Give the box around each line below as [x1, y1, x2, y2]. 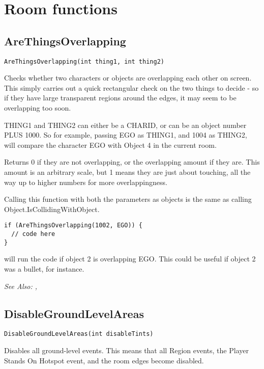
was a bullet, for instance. [4, 263, 84, 274]
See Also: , [4, 280, 37, 291]
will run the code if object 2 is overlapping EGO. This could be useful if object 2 [4, 253, 256, 264]
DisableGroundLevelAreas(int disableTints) [4, 330, 154, 338]
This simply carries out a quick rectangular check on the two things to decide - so [4, 82, 259, 93]
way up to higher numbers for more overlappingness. [4, 176, 167, 187]
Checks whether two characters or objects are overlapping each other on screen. [4, 72, 252, 83]
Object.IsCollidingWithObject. [4, 203, 100, 214]
